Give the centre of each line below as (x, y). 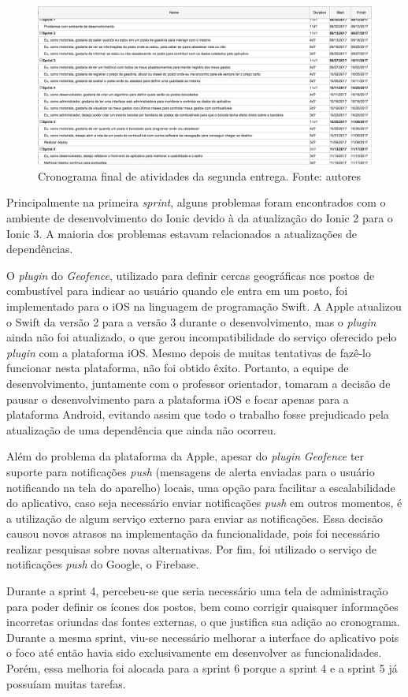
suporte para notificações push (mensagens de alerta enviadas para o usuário (191, 471)
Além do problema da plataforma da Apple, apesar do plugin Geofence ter (185, 456)
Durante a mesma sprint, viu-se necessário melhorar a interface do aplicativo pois (203, 637)
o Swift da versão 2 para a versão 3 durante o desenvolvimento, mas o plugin (191, 321)
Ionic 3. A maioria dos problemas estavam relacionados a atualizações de (182, 233)
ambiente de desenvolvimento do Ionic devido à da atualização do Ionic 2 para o (200, 218)
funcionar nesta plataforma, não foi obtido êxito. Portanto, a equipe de (178, 368)
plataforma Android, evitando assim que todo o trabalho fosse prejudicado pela (198, 414)
